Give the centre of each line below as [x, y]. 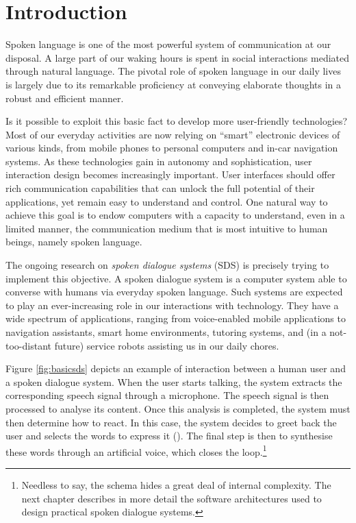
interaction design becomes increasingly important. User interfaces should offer [170, 174]
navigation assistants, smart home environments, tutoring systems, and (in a [166, 332]
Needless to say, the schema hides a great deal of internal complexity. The [176, 485]
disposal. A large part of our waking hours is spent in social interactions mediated [178, 57]
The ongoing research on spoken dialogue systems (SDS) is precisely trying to [167, 265]
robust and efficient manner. [65, 98]
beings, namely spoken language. [74, 242]
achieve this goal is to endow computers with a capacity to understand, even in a [175, 215]
